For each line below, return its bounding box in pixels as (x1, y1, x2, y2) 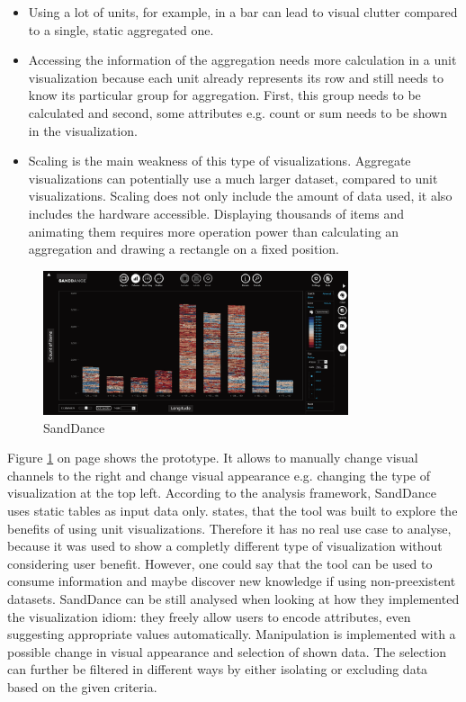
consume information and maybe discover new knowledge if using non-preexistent (7, 571, 456, 590)
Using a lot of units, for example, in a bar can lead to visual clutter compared (28, 3, 458, 21)
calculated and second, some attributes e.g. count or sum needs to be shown (28, 103, 448, 121)
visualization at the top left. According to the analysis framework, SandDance (7, 483, 436, 502)
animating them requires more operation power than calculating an (28, 221, 399, 240)
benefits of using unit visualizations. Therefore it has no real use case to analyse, (7, 518, 452, 537)
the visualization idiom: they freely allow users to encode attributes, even (7, 607, 411, 625)
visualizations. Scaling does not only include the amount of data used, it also (28, 186, 453, 205)
